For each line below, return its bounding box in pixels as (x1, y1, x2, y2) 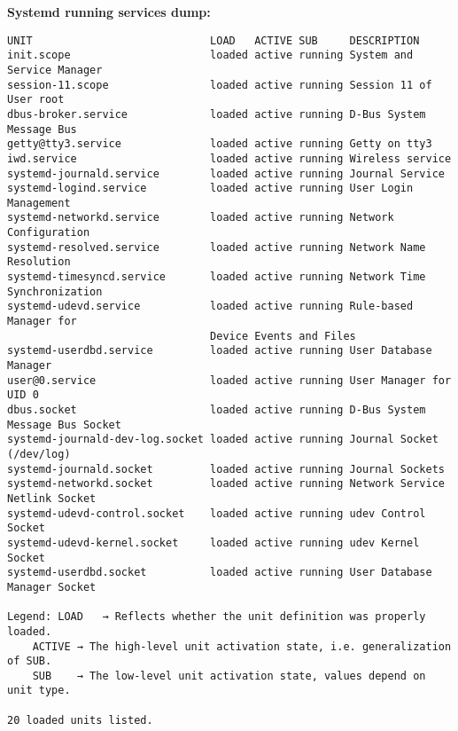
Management (7, 196, 71, 209)
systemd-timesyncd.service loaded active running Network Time (7, 271, 426, 284)
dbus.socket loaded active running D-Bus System (7, 404, 426, 416)
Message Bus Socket (7, 418, 121, 431)
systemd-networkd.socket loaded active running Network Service (7, 477, 445, 491)
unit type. (7, 684, 71, 697)
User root (7, 93, 65, 106)
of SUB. (7, 655, 52, 668)
